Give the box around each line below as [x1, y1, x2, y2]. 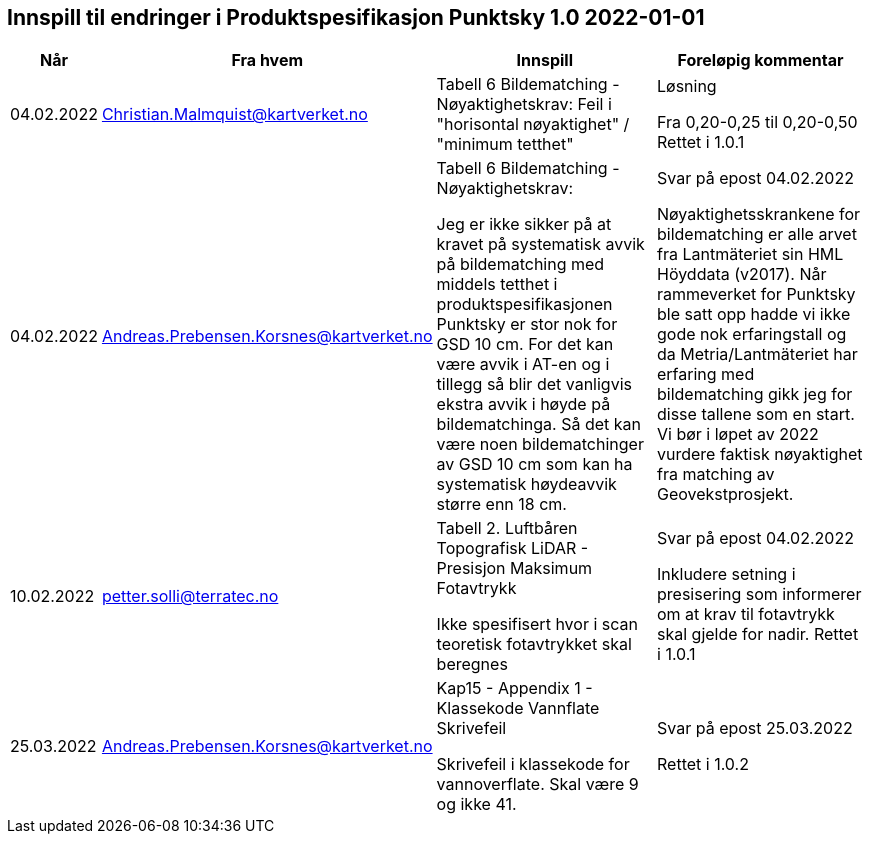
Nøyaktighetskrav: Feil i [436, 94, 612, 115]
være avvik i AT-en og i [436, 354, 610, 375]
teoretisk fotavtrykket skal [436, 634, 632, 655]
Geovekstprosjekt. [657, 484, 794, 505]
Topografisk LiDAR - [436, 538, 589, 559]
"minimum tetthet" [436, 134, 574, 155]
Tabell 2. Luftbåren [436, 518, 578, 539]
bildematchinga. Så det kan [436, 414, 641, 435]
